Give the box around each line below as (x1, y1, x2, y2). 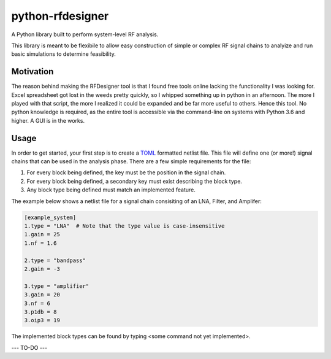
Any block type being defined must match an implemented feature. (26, 186, 196, 193)
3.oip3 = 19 (24, 317, 61, 324)
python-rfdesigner (11, 9, 109, 23)
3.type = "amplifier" (24, 282, 89, 290)
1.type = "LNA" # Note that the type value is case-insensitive (24, 223, 225, 230)
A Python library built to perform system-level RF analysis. (11, 31, 159, 38)
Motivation (11, 66, 54, 77)
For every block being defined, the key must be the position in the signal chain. (26, 169, 226, 176)
